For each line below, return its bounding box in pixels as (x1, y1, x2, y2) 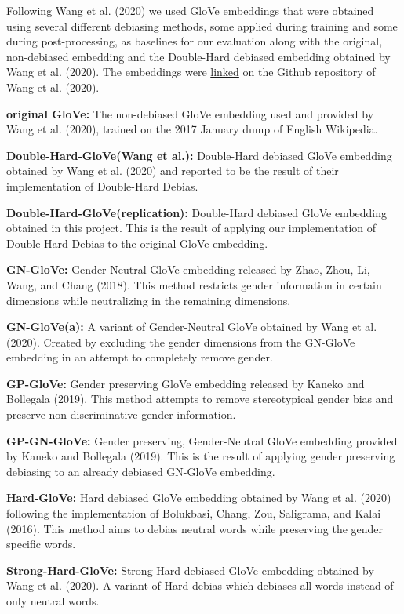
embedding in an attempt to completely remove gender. (6, 349, 273, 365)
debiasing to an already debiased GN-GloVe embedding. (6, 463, 275, 479)
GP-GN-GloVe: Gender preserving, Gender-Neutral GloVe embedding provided (6, 432, 398, 449)
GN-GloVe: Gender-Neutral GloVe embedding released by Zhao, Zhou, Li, (6, 261, 370, 278)
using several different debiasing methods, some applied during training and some (6, 17, 398, 34)
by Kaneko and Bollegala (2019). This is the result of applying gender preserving (6, 448, 395, 464)
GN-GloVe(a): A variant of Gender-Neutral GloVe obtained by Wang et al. (6, 318, 377, 335)
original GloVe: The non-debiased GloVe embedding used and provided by (6, 105, 374, 122)
